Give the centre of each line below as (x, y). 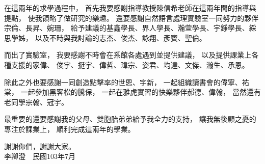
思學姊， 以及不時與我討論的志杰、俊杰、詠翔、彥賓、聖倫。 (105, 37)
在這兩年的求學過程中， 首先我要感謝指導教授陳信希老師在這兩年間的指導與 (130, 8)
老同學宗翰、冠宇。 (36, 102)
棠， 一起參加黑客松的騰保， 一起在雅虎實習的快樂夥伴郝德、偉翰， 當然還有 (132, 92)
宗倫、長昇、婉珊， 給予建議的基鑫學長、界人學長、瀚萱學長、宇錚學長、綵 (130, 28)
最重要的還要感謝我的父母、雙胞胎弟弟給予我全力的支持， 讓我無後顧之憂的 (130, 119)
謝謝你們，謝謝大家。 (40, 146)
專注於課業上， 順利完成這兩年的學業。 (70, 129)
